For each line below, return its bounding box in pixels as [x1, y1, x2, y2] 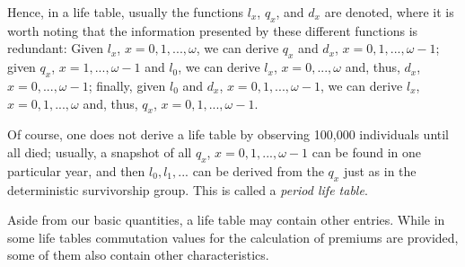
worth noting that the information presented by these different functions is [7, 21, 418, 40]
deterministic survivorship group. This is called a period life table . [7, 180, 368, 199]
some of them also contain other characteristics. [7, 245, 269, 264]
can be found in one [311, 142, 422, 161]
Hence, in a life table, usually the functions [7, 3, 244, 21]
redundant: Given [7, 39, 104, 58]
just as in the [343, 161, 417, 180]
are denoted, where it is [324, 3, 454, 21]
